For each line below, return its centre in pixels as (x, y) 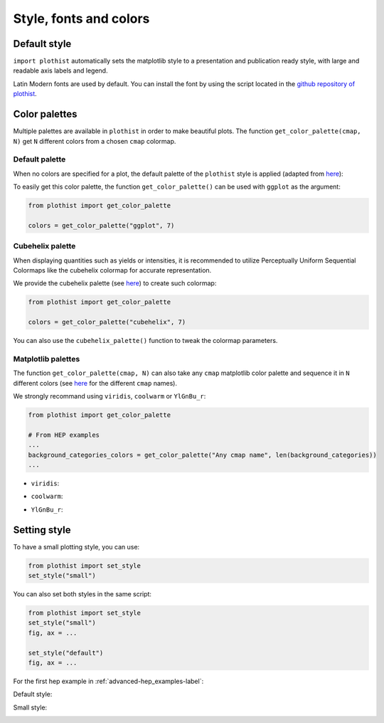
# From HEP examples (64, 435)
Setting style (42, 530)
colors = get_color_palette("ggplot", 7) (101, 225)
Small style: (30, 707)
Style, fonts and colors (81, 19)
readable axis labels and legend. (60, 70)
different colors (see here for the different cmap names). (95, 383)
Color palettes (45, 114)
